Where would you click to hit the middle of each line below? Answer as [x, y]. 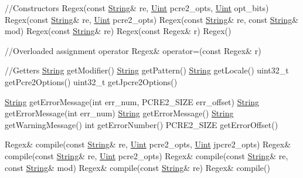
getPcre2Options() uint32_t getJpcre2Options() [91, 81]
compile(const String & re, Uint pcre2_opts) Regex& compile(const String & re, [147, 155]
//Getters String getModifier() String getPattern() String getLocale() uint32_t [147, 70]
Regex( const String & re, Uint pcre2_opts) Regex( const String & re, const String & [152, 19]
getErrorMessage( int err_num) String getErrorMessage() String [119, 113]
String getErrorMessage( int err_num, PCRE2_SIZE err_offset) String [132, 101]
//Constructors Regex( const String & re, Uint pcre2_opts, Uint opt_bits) [137, 8]
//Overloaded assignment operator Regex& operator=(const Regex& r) [133, 50]
